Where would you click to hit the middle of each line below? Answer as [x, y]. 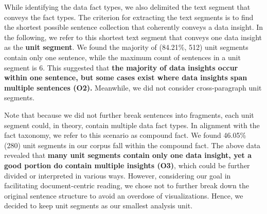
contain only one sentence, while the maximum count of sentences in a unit [122, 57]
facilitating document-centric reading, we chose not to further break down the [127, 185]
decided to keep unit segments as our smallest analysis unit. [99, 206]
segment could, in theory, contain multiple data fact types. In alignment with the [132, 125]
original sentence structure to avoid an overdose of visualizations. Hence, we [124, 195]
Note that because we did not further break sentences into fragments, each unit [129, 114]
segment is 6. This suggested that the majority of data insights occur [121, 67]
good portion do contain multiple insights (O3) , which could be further [127, 165]
